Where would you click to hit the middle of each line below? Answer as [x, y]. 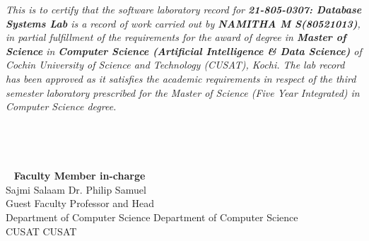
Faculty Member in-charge [80, 176]
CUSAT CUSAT [41, 231]
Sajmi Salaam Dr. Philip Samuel [76, 189]
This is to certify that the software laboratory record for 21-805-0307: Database [184, 9]
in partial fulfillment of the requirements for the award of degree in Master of [176, 37]
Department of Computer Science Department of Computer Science [152, 217]
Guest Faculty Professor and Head [80, 203]
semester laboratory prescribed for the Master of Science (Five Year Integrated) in [183, 92]
